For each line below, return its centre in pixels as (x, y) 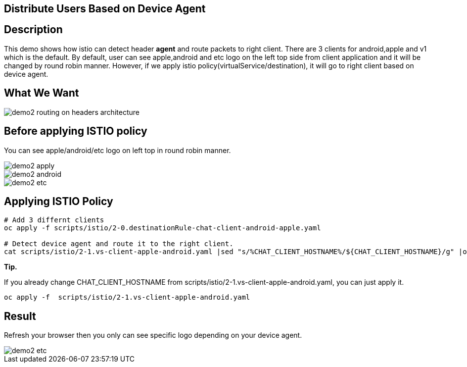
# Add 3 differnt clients (54, 220)
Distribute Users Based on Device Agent (105, 9)
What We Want (42, 93)
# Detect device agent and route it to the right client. (119, 244)
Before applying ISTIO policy (76, 131)
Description (33, 30)
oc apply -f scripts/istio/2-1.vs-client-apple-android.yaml (127, 297)
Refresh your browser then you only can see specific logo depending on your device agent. (153, 335)
